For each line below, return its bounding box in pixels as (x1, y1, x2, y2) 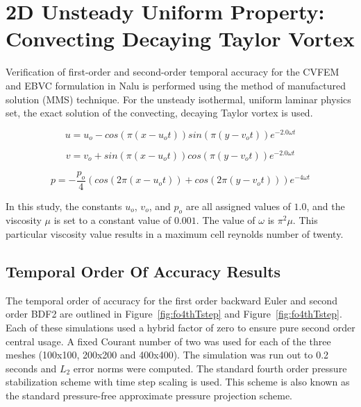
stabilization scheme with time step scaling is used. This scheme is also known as (6, 374, 350, 389)
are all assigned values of (185, 198, 291, 213)
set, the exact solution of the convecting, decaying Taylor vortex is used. (6, 105, 313, 120)
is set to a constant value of (53, 213, 171, 227)
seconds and (6, 361, 57, 375)
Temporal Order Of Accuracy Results (6, 261, 281, 282)
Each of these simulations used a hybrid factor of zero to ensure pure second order (6, 320, 355, 335)
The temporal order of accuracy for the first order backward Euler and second (6, 293, 337, 307)
